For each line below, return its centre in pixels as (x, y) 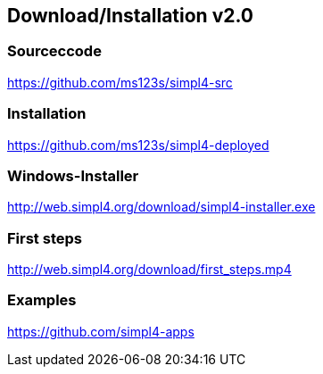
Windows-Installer (73, 175)
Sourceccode (54, 51)
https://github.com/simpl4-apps (101, 331)
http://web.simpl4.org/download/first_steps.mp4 (149, 270)
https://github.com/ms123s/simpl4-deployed (138, 145)
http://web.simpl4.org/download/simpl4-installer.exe (161, 207)
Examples (42, 300)
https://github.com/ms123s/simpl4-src (120, 82)
